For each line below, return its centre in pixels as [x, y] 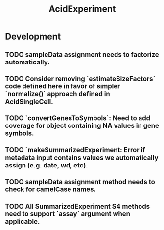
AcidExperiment [82, 9]
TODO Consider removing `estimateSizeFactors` [80, 78]
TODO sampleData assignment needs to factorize [82, 54]
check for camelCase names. [51, 190]
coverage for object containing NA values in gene [82, 126]
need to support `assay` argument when [68, 214]
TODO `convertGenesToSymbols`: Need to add [78, 118]
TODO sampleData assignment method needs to [80, 182]
